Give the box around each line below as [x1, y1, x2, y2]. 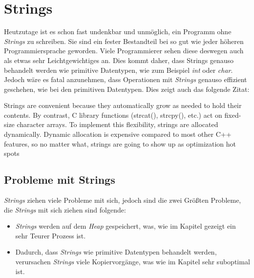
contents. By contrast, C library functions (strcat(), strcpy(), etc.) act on [4, 109, 222, 120]
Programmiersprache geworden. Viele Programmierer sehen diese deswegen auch [4, 45, 244, 56]
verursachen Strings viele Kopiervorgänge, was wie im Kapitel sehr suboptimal [15, 257, 250, 267]
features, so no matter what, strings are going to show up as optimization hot [4, 138, 236, 149]
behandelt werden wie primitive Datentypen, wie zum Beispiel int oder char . [4, 64, 233, 75]
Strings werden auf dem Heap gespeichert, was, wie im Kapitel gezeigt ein [15, 221, 236, 231]
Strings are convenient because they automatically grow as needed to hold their [4, 100, 242, 110]
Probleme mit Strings [4, 172, 115, 187]
